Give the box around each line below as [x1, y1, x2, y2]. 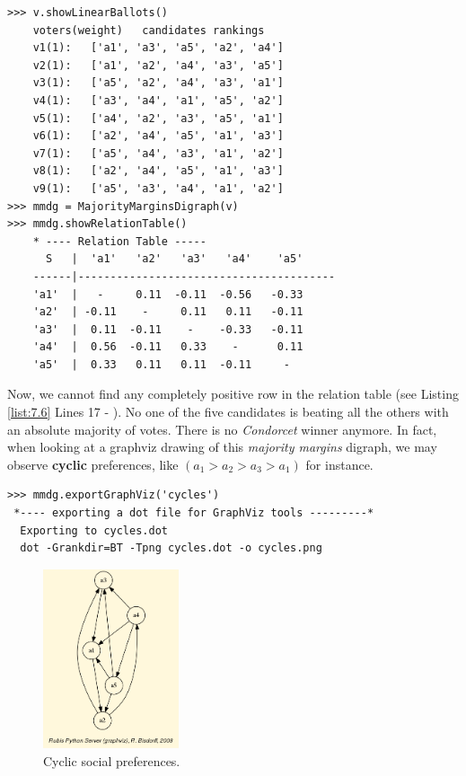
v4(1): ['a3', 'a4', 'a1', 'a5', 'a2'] [32, 93, 284, 107]
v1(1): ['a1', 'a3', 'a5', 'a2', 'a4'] [32, 41, 284, 55]
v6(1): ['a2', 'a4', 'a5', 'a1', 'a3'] [32, 129, 284, 143]
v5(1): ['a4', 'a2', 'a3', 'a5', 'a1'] [32, 111, 284, 125]
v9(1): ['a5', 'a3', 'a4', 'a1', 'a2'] [32, 181, 284, 195]
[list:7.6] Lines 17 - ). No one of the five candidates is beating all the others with [7, 402, 449, 421]
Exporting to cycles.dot [20, 524, 168, 537]
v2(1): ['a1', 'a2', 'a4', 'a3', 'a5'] [32, 58, 284, 72]
